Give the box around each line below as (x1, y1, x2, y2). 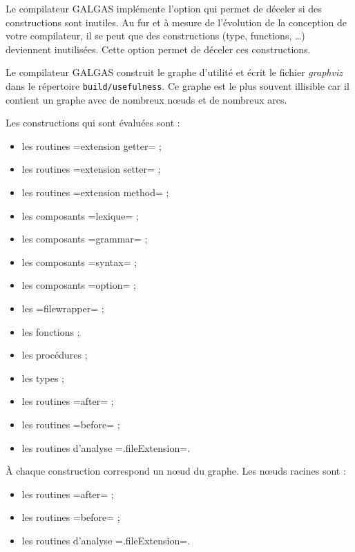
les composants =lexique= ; (21, 208, 139, 222)
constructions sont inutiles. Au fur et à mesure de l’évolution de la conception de (6, 15, 347, 29)
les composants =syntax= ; (21, 254, 137, 269)
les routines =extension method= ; (21, 185, 169, 199)
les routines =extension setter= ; (21, 162, 161, 176)
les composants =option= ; (21, 278, 136, 292)
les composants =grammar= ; (21, 231, 148, 246)
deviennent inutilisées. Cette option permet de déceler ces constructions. (6, 41, 311, 56)
